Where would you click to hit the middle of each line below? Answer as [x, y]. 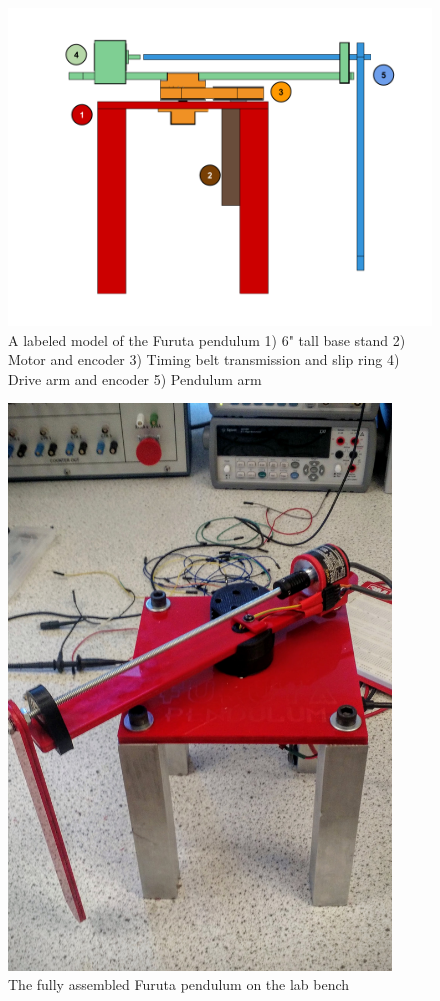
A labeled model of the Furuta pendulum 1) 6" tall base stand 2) [207, 339]
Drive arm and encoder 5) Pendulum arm [135, 378]
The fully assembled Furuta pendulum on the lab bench [179, 984]
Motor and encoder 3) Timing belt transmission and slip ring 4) [204, 359]
